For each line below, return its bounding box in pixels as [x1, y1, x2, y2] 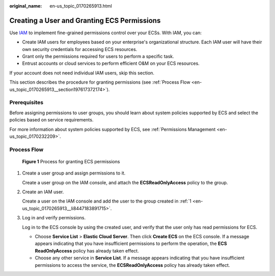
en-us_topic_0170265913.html [49, 3, 112, 9]
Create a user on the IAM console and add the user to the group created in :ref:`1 [22, 198, 192, 204]
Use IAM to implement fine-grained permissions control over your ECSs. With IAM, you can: [9, 30, 202, 36]
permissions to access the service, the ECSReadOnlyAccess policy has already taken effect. [35, 262, 230, 268]
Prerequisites [9, 99, 43, 106]
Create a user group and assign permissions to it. [22, 170, 126, 176]
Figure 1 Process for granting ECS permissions [22, 158, 120, 164]
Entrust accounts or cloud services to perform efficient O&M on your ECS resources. [22, 60, 200, 66]
